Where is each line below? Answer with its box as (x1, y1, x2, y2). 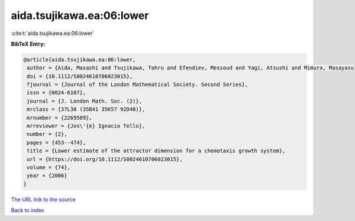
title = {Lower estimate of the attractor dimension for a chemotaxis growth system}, (27, 148, 286, 154)
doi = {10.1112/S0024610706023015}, (27, 73, 133, 79)
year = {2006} (27, 172, 67, 179)
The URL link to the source (11, 196, 76, 203)
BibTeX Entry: (11, 40, 46, 47)
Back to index (11, 207, 44, 214)
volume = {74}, (27, 164, 71, 171)
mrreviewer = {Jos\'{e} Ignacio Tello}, (27, 123, 146, 130)
